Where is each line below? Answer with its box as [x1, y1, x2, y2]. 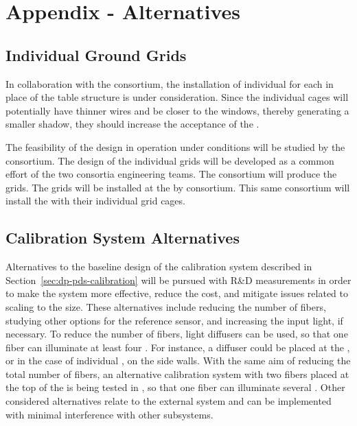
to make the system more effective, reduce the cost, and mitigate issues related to [5, 286, 349, 300]
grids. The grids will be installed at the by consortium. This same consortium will [5, 180, 350, 194]
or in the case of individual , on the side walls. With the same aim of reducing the [5, 353, 351, 368]
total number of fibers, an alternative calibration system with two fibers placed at [5, 366, 349, 381]
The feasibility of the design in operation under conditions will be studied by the [5, 139, 345, 154]
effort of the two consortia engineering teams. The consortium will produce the [5, 167, 337, 181]
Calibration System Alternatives [5, 227, 240, 248]
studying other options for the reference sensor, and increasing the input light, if [5, 313, 343, 327]
